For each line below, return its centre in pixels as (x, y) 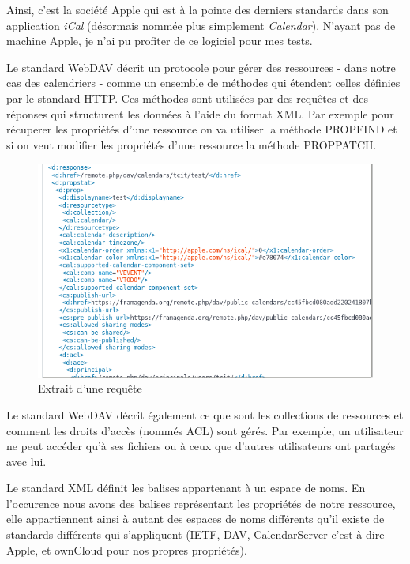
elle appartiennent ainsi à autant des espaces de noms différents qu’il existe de (196, 519)
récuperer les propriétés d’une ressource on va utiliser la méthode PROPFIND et (202, 129)
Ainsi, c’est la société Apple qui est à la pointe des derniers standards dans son (197, 9)
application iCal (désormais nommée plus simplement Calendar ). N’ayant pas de (201, 25)
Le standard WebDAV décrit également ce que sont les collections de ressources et (205, 414)
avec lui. (26, 461)
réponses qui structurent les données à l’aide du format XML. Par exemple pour (200, 113)
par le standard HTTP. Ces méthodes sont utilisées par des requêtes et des (187, 98)
